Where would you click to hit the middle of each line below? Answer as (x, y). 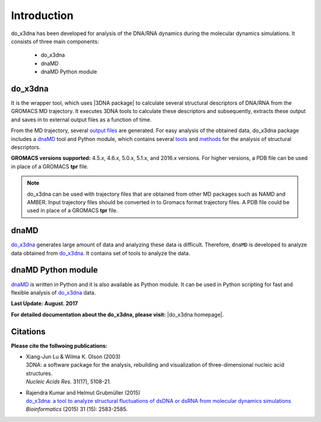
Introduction (42, 15)
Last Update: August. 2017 (45, 304)
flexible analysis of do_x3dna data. (53, 292)
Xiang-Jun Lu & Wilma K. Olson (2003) (73, 357)
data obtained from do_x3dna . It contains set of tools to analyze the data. (100, 253)
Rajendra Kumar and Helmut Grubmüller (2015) (83, 392)
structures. (39, 373)
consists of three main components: (55, 41)
